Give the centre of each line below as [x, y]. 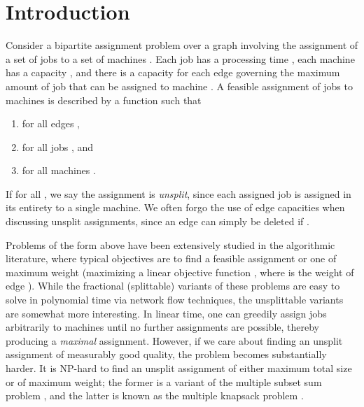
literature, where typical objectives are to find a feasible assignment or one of [171, 258]
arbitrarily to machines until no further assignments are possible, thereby [162, 327]
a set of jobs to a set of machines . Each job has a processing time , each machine [180, 58]
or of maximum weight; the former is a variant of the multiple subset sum [164, 381]
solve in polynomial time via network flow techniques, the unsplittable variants [175, 300]
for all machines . [59, 170]
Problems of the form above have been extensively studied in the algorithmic [170, 244]
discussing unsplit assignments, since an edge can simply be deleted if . [157, 221]
